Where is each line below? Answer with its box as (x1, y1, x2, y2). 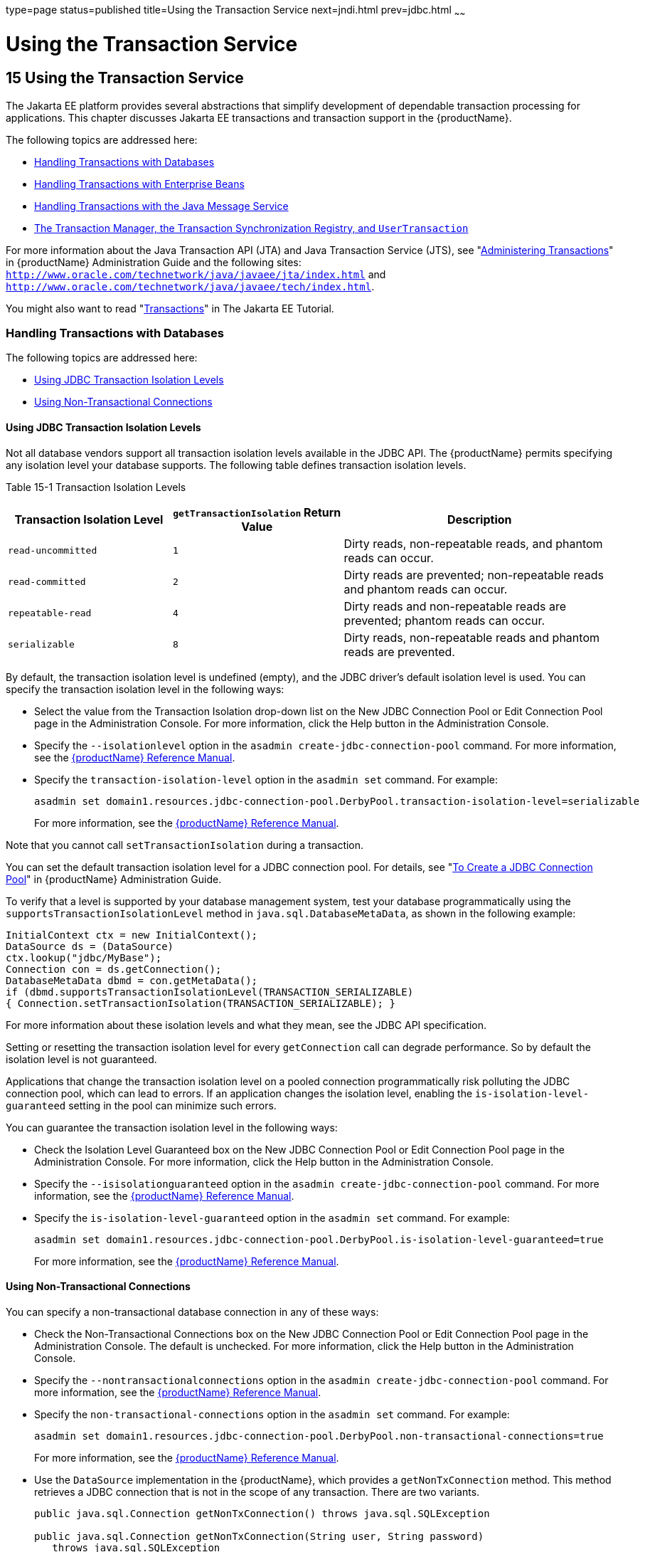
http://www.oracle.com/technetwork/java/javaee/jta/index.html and (6, 268, 386, 280)
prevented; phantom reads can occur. (343, 613, 545, 628)
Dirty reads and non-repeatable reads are (343, 598, 567, 613)
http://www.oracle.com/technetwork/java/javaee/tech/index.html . (6, 280, 375, 292)
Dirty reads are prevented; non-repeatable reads (343, 567, 604, 582)
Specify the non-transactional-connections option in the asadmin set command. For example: (34, 1408, 510, 1420)
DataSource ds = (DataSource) (6, 940, 174, 952)
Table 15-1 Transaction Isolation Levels (6, 480, 186, 493)
